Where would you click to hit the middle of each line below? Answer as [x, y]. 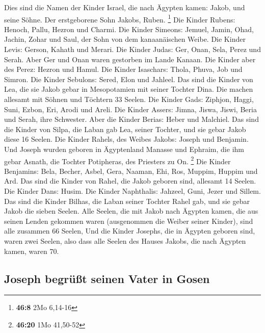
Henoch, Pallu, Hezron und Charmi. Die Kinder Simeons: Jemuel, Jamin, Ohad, [129, 29]
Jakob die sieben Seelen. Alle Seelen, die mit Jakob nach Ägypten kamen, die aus [131, 211]
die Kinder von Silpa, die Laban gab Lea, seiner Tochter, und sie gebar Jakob [125, 129]
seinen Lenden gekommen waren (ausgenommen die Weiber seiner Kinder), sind [129, 221]
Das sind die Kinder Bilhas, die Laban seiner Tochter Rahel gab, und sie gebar [127, 201]
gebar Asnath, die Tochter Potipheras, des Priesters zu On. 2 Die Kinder [117, 160]
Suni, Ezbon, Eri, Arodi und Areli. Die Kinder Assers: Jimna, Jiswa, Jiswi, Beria [130, 109]
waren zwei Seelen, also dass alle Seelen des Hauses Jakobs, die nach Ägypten [125, 240]
